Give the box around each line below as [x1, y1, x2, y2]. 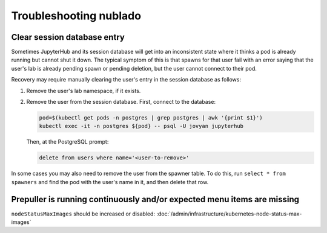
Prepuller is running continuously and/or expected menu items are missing [11, 194, 300, 205]
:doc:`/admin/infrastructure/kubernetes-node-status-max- [156, 210, 302, 217]
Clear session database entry [11, 32, 125, 42]
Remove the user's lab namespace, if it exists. [26, 87, 141, 94]
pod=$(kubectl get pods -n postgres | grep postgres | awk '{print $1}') [39, 115, 263, 121]
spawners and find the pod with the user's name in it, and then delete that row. [11, 178, 209, 185]
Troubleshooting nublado [11, 9, 142, 22]
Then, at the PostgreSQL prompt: [26, 138, 109, 145]
